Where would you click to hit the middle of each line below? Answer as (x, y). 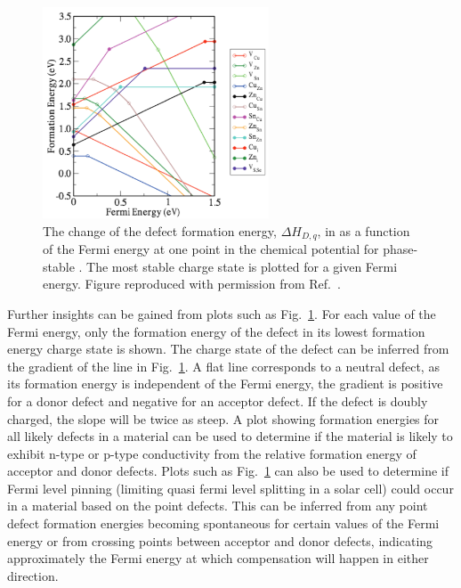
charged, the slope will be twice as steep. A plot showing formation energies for (223, 418)
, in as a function (364, 230)
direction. (33, 575)
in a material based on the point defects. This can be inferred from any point (218, 506)
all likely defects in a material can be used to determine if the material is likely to (230, 436)
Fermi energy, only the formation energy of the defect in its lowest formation (216, 331)
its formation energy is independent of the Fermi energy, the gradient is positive (225, 384)
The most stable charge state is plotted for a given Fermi (242, 266)
